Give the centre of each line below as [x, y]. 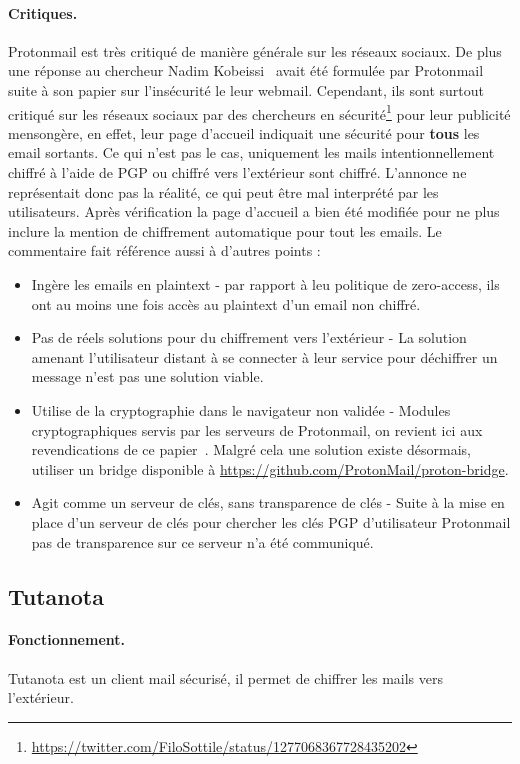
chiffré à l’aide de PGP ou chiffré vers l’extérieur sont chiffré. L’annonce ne [237, 172]
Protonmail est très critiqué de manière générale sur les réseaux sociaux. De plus [255, 50]
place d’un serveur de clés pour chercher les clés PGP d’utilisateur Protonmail [271, 521]
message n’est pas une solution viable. [147, 376]
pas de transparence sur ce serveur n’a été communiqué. [202, 541]
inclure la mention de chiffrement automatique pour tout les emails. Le [225, 230]
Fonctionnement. [66, 639]
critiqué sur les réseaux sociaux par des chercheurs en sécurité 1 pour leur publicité [259, 112]
